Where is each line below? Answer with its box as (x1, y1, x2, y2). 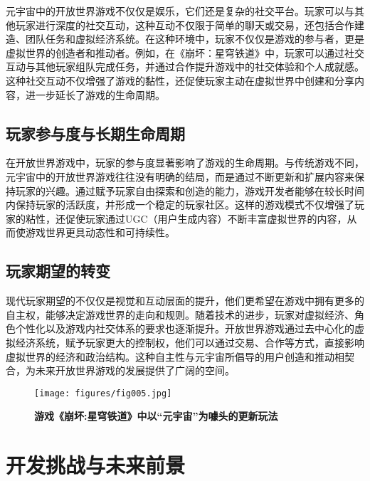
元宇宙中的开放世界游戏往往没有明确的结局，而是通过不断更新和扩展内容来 (6, 169, 354, 184)
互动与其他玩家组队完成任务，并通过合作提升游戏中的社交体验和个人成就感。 (6, 59, 364, 74)
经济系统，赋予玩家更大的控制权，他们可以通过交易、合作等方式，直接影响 (15, 334, 364, 349)
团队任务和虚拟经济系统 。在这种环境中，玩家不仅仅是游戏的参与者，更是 (25, 31, 364, 46)
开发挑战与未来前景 (6, 450, 186, 480)
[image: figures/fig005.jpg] (34, 388, 172, 398)
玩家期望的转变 (6, 260, 110, 282)
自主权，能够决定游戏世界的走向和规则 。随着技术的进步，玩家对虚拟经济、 (6, 307, 354, 322)
